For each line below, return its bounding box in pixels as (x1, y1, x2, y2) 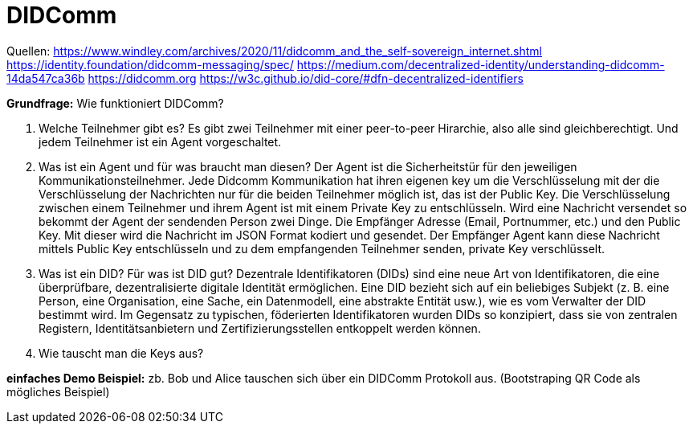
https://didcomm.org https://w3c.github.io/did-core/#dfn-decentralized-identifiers (88, 71, 524, 85)
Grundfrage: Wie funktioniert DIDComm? (6, 96, 224, 110)
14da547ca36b (6, 71, 85, 85)
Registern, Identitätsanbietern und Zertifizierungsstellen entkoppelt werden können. (39, 321, 481, 335)
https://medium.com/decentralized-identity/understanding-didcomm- (296, 57, 665, 72)
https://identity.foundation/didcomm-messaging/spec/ (6, 57, 294, 72)
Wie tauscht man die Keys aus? (39, 346, 204, 360)
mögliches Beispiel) (6, 384, 110, 399)
